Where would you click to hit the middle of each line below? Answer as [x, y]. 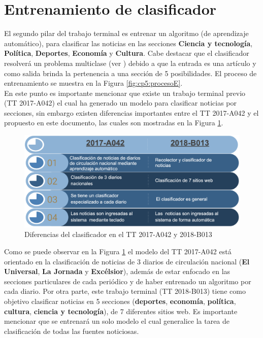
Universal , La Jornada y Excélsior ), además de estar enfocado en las [117, 271]
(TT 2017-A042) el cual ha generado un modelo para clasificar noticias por [121, 103]
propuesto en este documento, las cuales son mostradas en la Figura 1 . [114, 123]
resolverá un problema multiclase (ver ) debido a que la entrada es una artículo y [130, 63]
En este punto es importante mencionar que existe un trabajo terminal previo [125, 93]
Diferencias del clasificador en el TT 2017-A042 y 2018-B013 [118, 234]
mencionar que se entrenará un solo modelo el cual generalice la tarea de [117, 321]
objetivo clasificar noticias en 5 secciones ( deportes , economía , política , [120, 301]
